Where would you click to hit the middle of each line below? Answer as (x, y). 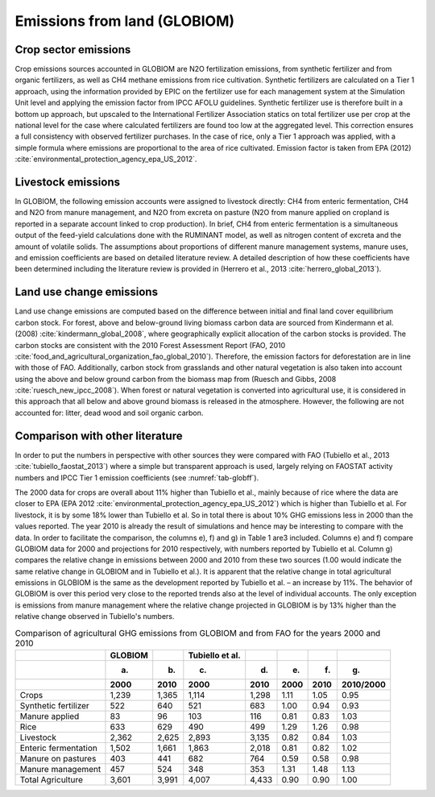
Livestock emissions (68, 182)
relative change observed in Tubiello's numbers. (95, 616)
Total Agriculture (52, 780)
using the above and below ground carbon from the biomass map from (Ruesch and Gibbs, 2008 (176, 379)
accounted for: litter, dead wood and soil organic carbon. (109, 413)
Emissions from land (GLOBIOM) (125, 21)
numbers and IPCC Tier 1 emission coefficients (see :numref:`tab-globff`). (137, 477)
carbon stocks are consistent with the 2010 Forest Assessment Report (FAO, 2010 (150, 345)
